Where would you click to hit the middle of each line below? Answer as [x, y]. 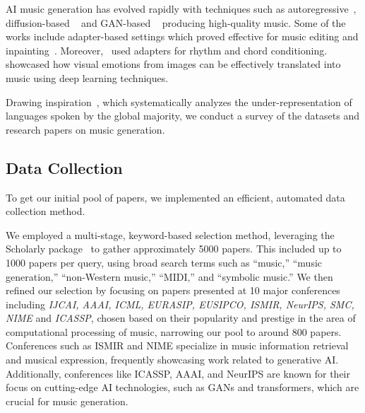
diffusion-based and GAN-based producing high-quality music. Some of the [176, 22]
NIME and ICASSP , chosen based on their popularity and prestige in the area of [181, 318]
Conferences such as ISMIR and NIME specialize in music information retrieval [177, 345]
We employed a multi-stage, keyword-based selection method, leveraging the [170, 234]
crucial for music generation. [67, 401]
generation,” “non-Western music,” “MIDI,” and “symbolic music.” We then [169, 276]
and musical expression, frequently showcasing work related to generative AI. [172, 360]
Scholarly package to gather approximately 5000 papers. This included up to [174, 249]
